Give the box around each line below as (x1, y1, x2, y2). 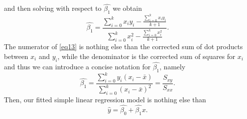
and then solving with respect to (4, 3, 102, 13)
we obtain (112, 3, 142, 13)
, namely (159, 61, 186, 71)
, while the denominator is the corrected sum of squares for (57, 51, 235, 61)
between (4, 51, 28, 61)
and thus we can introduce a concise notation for (4, 61, 151, 71)
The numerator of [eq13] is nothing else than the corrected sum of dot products (4, 41, 243, 52)
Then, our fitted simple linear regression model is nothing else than (4, 94, 206, 105)
